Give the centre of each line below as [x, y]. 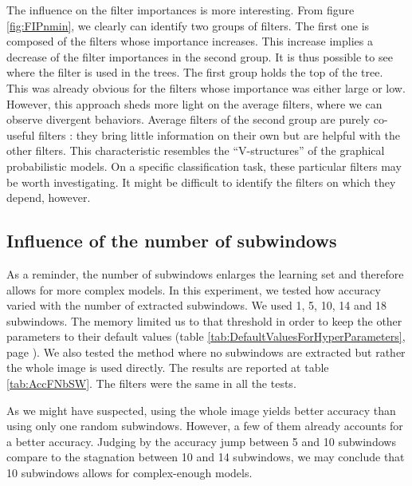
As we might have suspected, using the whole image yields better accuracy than [201, 410]
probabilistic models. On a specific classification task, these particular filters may [204, 166]
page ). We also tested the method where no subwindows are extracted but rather [206, 352]
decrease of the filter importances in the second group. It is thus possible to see [200, 56]
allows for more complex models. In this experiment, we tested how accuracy [194, 289]
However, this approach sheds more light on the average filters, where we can [194, 103]
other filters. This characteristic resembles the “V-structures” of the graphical [196, 150]
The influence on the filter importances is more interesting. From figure [180, 10]
